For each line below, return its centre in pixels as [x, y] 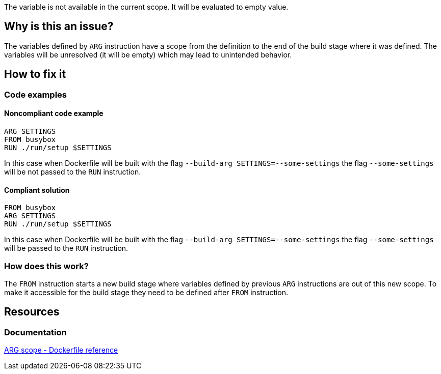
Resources [32, 312]
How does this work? [46, 266]
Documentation [35, 332]
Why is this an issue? [59, 26]
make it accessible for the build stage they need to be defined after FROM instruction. [146, 292]
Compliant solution [37, 190]
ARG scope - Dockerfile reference [61, 350]
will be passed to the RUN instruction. [66, 248]
